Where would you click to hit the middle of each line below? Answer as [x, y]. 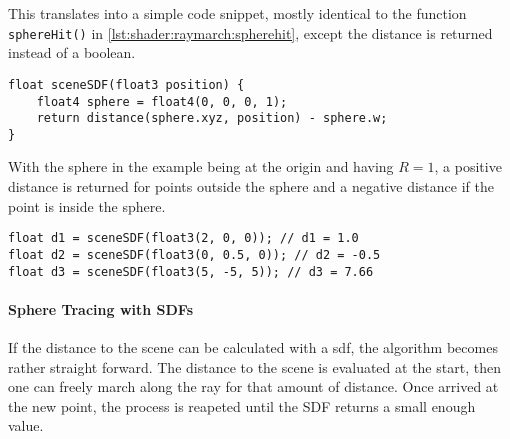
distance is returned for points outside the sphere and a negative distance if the [251, 186]
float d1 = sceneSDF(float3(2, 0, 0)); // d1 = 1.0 [183, 238]
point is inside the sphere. [87, 205]
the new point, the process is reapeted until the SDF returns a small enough [242, 405]
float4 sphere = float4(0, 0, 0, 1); [162, 101]
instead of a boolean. [72, 52]
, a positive [468, 166]
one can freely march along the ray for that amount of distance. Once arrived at [253, 386]
